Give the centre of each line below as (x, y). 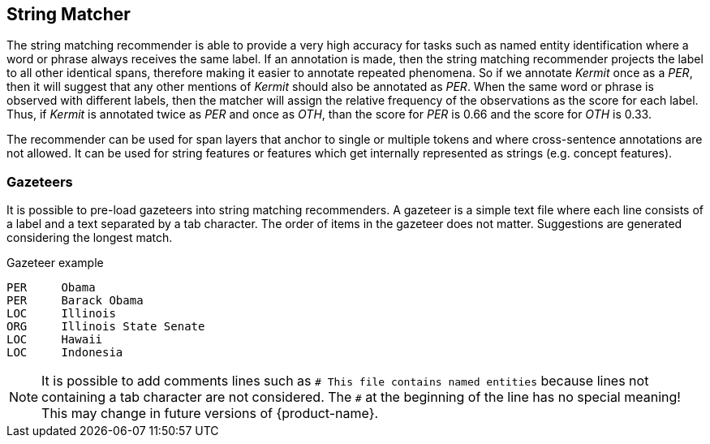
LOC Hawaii (55, 340)
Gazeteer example (55, 263)
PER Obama (51, 288)
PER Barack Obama (75, 301)
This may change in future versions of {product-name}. (210, 414)
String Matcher (69, 14)
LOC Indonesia (65, 353)
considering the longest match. (90, 238)
